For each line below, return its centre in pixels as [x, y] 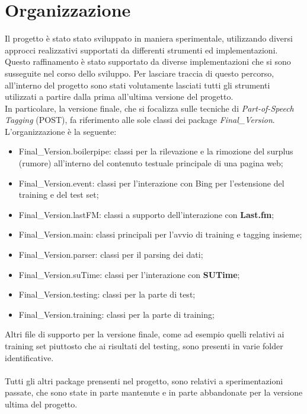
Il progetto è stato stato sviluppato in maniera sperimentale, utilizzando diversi [149, 38]
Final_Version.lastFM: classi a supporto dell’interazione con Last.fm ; [146, 214]
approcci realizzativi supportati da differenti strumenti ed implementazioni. [141, 50]
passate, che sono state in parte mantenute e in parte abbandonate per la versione [154, 392]
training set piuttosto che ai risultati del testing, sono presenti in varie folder [144, 346]
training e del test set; [59, 195]
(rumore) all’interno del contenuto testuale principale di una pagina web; [151, 163]
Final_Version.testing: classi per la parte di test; [107, 294]
